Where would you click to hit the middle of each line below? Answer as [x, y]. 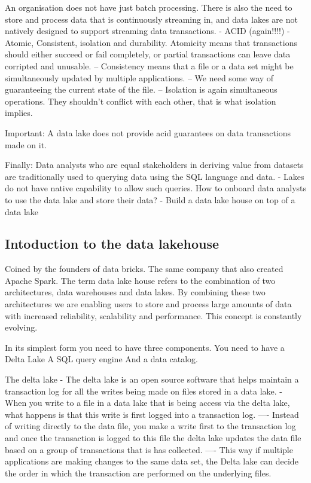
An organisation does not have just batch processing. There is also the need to [149, 7]
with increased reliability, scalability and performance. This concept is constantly [153, 315]
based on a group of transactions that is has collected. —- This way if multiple [149, 449]
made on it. [26, 144]
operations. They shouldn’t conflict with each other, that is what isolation [141, 101]
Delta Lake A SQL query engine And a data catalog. [102, 359]
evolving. [21, 327]
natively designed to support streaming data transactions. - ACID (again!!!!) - [147, 31]
